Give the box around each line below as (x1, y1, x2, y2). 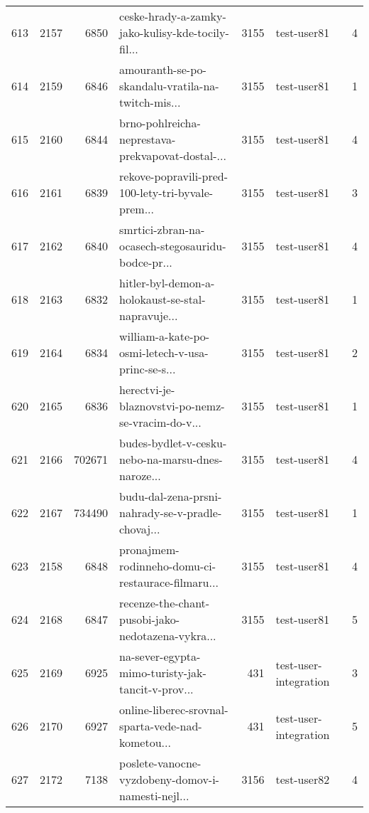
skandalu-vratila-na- (119, 78, 219, 94)
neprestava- (119, 131, 176, 147)
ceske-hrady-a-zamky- (119, 8, 226, 24)
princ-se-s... (119, 361, 176, 377)
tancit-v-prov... (119, 681, 194, 697)
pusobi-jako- (119, 611, 180, 627)
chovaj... (119, 521, 160, 537)
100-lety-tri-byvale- (119, 184, 214, 201)
